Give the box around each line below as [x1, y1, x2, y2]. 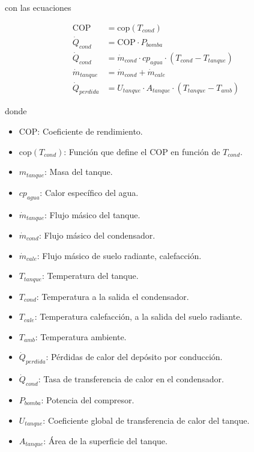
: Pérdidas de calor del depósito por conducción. [46, 350, 223, 363]
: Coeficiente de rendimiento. [37, 125, 143, 138]
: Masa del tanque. [44, 165, 113, 178]
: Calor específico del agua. [40, 186, 139, 198]
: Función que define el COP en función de [64, 145, 220, 157]
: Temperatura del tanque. [41, 269, 139, 282]
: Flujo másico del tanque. [44, 208, 141, 221]
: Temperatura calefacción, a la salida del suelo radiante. [34, 310, 243, 323]
